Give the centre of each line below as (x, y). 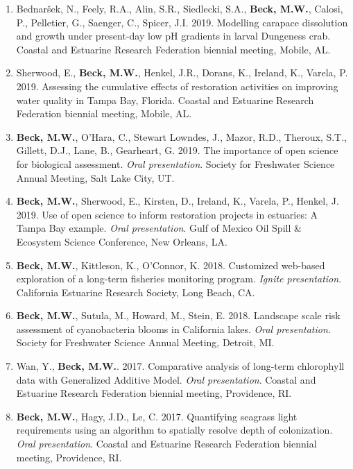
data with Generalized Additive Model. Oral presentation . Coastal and (166, 379)
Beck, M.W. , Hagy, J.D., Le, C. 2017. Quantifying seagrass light (157, 416)
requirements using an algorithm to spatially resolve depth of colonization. (174, 430)
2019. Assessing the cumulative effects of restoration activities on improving (177, 86)
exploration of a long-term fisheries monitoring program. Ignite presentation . (179, 279)
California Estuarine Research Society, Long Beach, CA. (136, 292)
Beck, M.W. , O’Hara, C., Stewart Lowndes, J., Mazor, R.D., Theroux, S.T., (182, 136)
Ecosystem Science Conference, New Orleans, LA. (122, 241)
